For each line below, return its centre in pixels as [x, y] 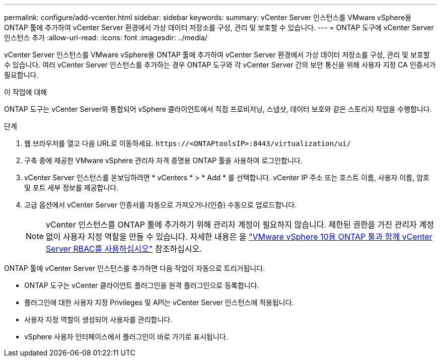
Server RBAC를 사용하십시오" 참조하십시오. [124, 249]
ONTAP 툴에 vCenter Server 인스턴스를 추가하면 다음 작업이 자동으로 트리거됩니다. [135, 268]
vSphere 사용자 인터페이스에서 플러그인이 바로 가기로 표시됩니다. [126, 337]
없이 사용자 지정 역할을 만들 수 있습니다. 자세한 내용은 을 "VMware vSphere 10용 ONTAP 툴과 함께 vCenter [239, 237]
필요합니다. [21, 75]
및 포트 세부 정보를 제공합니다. [71, 188]
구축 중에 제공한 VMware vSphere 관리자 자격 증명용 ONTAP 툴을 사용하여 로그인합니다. [163, 160]
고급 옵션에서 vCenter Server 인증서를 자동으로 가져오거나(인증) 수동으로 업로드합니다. [161, 205]
